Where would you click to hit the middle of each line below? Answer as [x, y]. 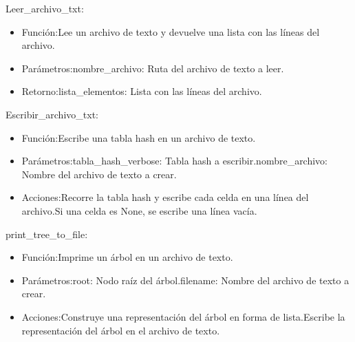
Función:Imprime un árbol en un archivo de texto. [127, 257]
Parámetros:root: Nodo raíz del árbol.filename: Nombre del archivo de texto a [185, 280]
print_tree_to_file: [47, 234]
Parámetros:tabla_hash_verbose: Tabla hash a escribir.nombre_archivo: [175, 161]
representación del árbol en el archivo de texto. [121, 330]
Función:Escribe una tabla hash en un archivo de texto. [139, 137]
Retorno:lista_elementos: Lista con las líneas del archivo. [142, 91]
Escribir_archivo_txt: [52, 114]
